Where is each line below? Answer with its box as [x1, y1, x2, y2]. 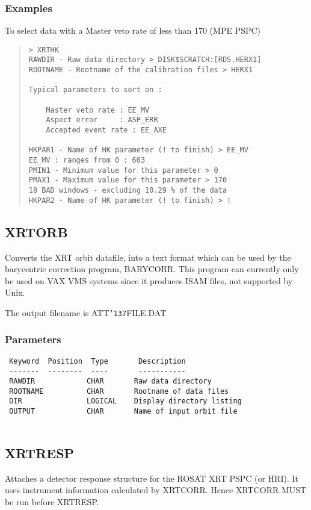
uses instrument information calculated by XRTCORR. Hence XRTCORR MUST [5, 484, 307, 496]
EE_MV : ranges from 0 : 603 [28, 156, 146, 165]
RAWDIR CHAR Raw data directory [9, 377, 212, 386]
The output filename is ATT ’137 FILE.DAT [5, 306, 167, 319]
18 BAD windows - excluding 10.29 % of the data [28, 186, 227, 194]
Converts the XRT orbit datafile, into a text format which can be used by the [5, 250, 291, 263]
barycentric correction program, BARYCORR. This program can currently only [5, 263, 299, 275]
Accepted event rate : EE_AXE [46, 126, 167, 135]
